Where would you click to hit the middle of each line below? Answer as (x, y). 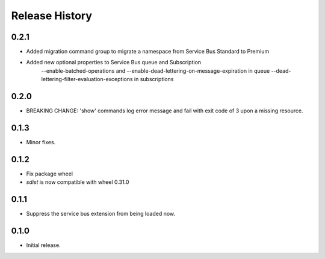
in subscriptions (154, 79)
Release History (52, 16)
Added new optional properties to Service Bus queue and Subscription (114, 62)
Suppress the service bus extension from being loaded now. (101, 214)
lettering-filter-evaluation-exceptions (87, 79)
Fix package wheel (50, 174)
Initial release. (43, 245)
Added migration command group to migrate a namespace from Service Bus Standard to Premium (148, 52)
